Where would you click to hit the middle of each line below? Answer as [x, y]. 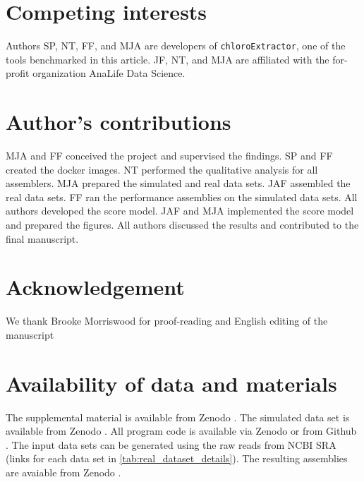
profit [18, 73]
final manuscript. [42, 238]
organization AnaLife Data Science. [109, 73]
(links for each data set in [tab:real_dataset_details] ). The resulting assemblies [177, 458]
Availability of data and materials [171, 383]
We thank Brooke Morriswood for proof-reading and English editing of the [167, 321]
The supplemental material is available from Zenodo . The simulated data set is [178, 417]
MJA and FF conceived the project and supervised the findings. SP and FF [169, 156]
